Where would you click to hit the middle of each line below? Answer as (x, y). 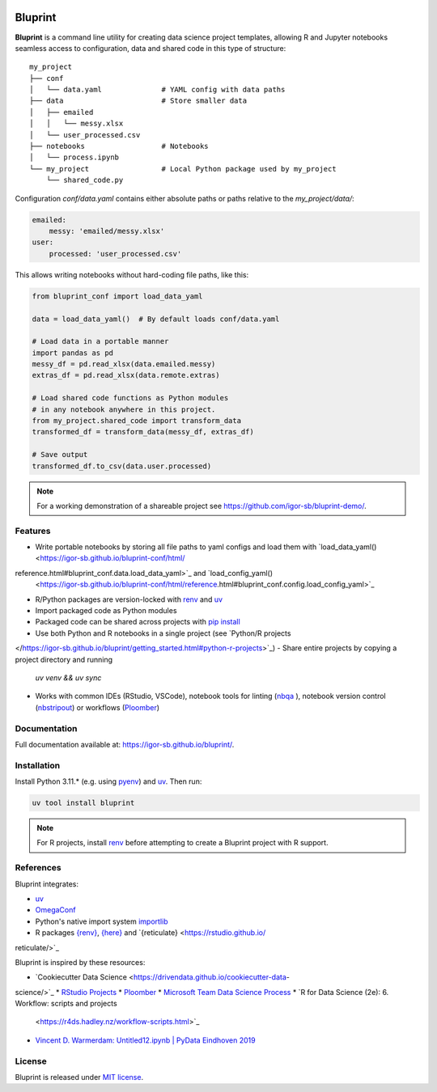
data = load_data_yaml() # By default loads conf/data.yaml (156, 319)
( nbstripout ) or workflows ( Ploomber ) (98, 707)
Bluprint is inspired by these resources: (80, 962)
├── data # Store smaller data (138, 101)
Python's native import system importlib (102, 921)
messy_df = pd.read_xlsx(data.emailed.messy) (124, 364)
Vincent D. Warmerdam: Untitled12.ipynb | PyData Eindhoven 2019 (145, 1040)
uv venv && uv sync (68, 678)
